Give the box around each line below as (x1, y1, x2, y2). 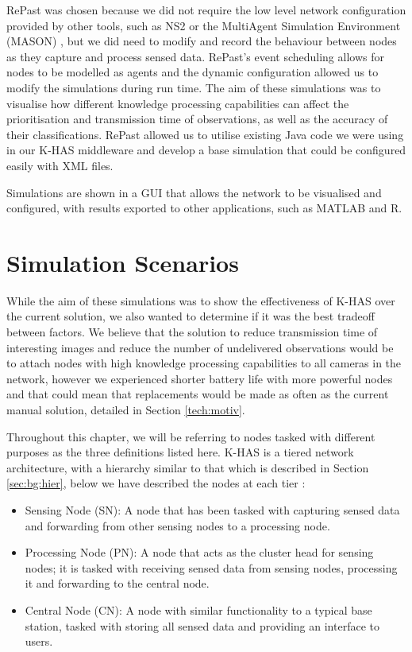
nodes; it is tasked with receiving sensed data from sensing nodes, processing (25, 559, 398, 576)
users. (25, 633, 53, 650)
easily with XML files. (6, 157, 114, 173)
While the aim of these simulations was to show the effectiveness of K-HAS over (6, 292, 395, 309)
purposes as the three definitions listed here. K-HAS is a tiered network (6, 444, 354, 460)
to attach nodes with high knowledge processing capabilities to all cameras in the (6, 355, 402, 371)
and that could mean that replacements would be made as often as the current (6, 386, 389, 402)
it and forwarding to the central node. (25, 575, 210, 592)
